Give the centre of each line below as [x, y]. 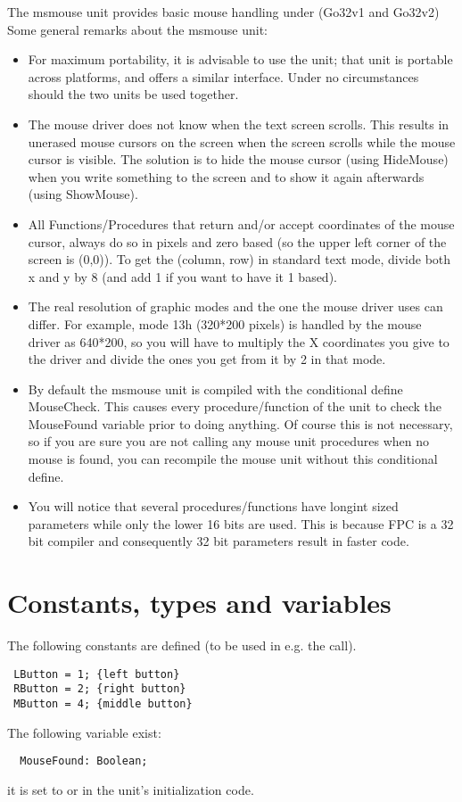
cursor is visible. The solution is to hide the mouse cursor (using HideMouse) [238, 159]
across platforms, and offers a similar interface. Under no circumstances [223, 76]
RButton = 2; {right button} [100, 689]
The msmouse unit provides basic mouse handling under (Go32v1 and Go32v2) [223, 12]
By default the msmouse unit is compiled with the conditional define [215, 389]
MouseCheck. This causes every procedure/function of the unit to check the [235, 406]
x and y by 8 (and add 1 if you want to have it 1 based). [182, 276]
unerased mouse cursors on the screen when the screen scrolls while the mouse [242, 141]
